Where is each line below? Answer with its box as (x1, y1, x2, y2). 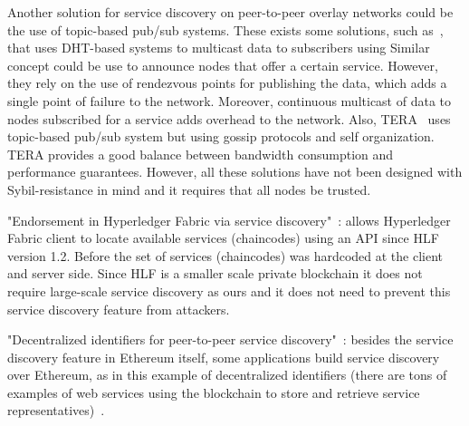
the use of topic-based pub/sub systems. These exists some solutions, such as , (7, 20, 444, 39)
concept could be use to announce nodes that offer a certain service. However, (7, 55, 438, 74)
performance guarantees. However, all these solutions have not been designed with (7, 162, 463, 181)
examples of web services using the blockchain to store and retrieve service (7, 382, 420, 402)
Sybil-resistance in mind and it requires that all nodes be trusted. (7, 179, 371, 198)
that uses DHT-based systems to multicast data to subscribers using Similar (7, 38, 430, 57)
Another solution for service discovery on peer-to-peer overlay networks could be (7, 3, 454, 21)
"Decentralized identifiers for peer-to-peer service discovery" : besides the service (7, 330, 454, 349)
